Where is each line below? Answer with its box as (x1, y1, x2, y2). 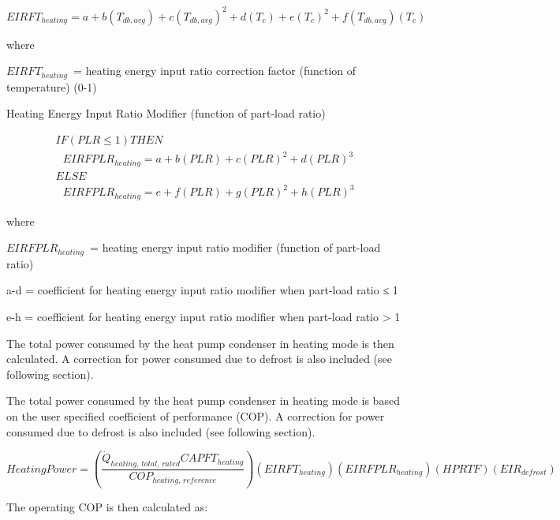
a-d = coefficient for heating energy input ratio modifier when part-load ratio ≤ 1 (6, 282, 398, 298)
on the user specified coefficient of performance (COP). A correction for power (6, 407, 385, 424)
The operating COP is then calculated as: (6, 499, 208, 515)
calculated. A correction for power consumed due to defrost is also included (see (6, 350, 392, 367)
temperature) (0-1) (6, 78, 97, 95)
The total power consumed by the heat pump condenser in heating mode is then (6, 335, 394, 351)
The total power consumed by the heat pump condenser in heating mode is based (6, 392, 400, 409)
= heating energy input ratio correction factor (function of (73, 62, 357, 79)
